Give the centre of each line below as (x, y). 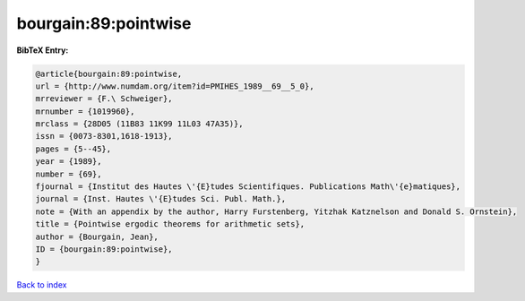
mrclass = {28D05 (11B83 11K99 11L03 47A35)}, (139, 124)
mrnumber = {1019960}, (85, 111)
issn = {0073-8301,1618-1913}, (104, 136)
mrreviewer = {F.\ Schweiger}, (104, 99)
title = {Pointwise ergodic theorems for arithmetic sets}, (170, 224)
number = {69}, (69, 174)
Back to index (42, 285)
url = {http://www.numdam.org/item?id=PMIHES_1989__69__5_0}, (175, 86)
